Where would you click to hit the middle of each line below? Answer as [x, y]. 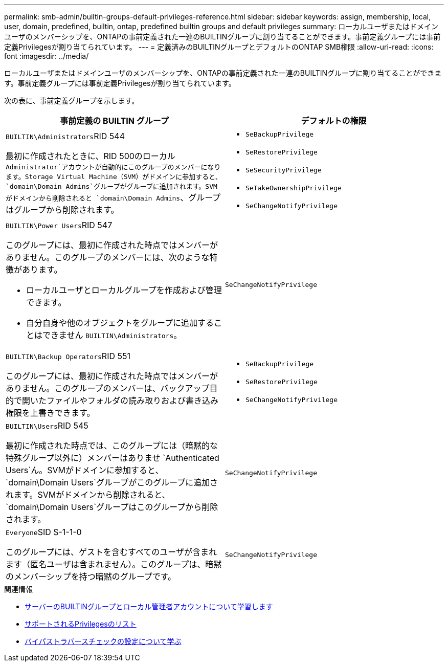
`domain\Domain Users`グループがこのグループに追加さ [112, 482]
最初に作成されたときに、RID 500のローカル [91, 156]
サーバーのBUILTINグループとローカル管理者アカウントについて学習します [149, 606]
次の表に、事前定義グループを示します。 [72, 101]
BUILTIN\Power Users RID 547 [59, 225]
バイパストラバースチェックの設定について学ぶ [103, 641]
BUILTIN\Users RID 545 [47, 426]
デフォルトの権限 [334, 121]
